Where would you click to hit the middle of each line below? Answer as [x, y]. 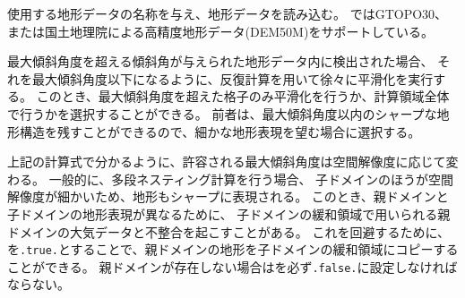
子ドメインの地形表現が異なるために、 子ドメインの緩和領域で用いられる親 [229, 213]
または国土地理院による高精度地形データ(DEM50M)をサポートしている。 [220, 31]
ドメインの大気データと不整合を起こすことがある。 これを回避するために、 [228, 231]
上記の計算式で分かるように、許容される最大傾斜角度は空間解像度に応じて [227, 162]
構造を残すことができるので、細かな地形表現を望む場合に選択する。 [220, 131]
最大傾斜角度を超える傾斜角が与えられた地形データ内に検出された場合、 [220, 61]
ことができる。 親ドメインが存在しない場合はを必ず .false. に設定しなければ [232, 266]
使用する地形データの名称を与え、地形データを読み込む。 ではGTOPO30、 [228, 13]
